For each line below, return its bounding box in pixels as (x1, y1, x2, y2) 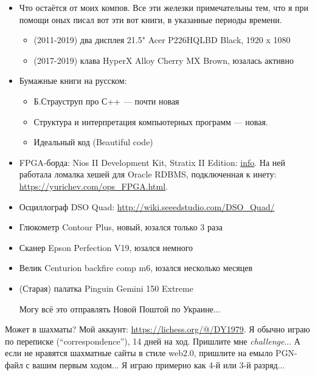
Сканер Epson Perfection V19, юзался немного (19, 241, 193, 253)
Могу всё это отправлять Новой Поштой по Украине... (19, 302, 221, 315)
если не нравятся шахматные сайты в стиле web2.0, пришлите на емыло (5, 346, 273, 359)
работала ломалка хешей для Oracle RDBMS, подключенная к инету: (19, 168, 277, 181)
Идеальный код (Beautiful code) (33, 136, 153, 148)
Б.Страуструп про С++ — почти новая (33, 94, 179, 107)
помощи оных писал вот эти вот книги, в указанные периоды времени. (19, 13, 282, 26)
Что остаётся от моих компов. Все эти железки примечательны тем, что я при (19, 1, 309, 13)
